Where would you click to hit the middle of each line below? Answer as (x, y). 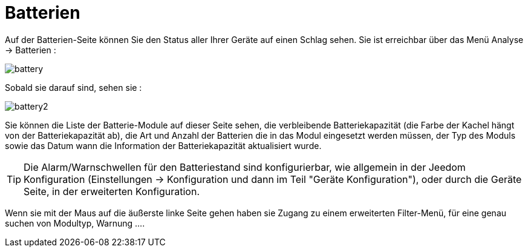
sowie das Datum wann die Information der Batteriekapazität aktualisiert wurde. (163, 145)
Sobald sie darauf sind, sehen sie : (73, 87)
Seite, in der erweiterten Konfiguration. (112, 191)
